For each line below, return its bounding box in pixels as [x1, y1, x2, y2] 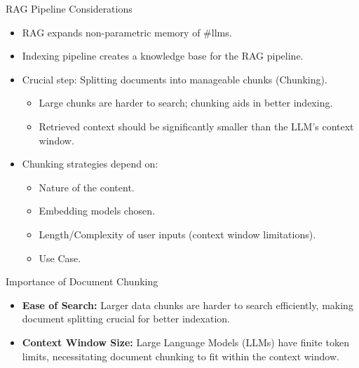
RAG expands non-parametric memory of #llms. [22, 25, 232, 39]
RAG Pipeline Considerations [6, 1, 133, 15]
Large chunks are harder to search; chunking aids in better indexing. [39, 95, 333, 110]
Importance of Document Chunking [6, 274, 158, 289]
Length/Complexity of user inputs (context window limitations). [39, 226, 316, 241]
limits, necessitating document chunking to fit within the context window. [22, 348, 339, 363]
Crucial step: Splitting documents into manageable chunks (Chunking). [22, 71, 327, 86]
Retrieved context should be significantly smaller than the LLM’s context [39, 118, 354, 133]
